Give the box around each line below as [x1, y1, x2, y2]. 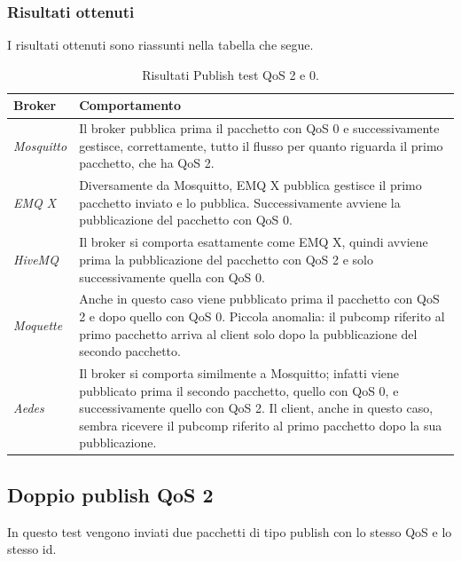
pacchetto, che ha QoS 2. [79, 154, 215, 172]
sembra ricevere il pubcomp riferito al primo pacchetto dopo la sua [79, 415, 442, 434]
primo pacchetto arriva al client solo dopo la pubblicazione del [79, 324, 418, 343]
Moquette [13, 315, 63, 334]
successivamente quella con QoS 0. [79, 267, 265, 286]
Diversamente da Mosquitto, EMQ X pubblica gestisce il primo [79, 176, 422, 194]
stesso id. [7, 540, 57, 558]
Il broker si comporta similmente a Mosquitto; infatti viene [79, 363, 400, 382]
